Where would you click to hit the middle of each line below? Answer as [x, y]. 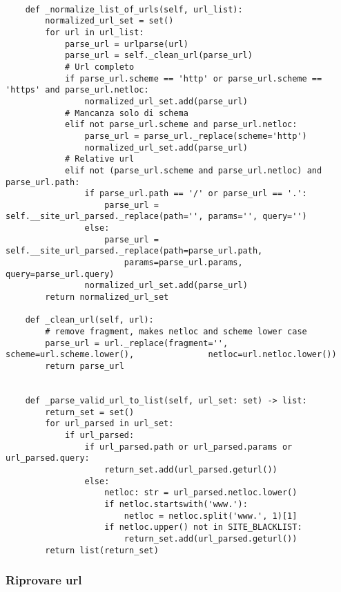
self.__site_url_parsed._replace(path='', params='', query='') [156, 217]
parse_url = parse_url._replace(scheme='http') [196, 136]
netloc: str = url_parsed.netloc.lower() [201, 493]
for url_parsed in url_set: [109, 424]
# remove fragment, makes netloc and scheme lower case [176, 332]
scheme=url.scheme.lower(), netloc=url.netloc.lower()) [171, 355]
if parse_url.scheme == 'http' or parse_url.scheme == [193, 78]
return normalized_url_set [107, 297]
